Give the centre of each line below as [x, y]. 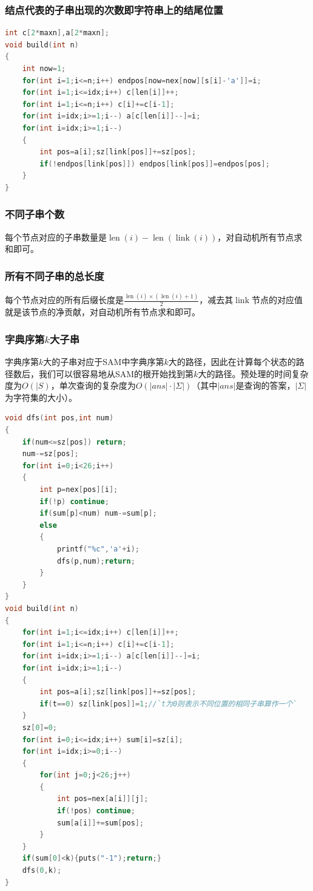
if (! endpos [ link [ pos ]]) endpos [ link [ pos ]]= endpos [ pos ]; [155, 164]
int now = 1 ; [44, 69]
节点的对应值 [277, 300]
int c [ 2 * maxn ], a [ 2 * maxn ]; [57, 33]
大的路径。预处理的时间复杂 [253, 373]
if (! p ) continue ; [74, 501]
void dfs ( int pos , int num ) [59, 418]
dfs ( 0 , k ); [42, 871]
